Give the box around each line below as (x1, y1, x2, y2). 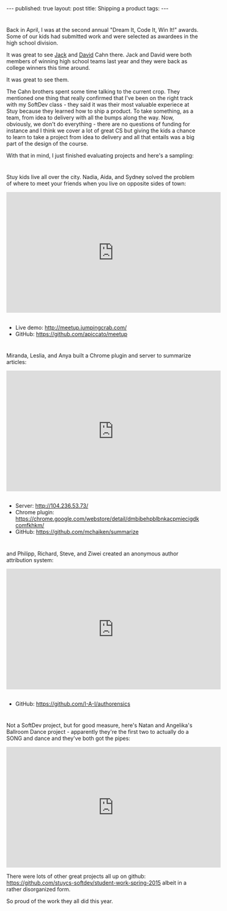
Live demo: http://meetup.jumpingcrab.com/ (15, 324, 127, 331)
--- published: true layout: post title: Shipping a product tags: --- (6, 5, 169, 12)
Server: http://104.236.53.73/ (15, 502, 89, 509)
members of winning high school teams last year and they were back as (6, 58, 188, 65)
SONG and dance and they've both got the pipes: (6, 734, 130, 742)
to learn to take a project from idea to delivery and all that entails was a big (6, 134, 195, 141)
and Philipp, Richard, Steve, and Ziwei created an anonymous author (6, 550, 179, 557)
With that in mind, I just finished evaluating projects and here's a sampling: (6, 152, 194, 159)
